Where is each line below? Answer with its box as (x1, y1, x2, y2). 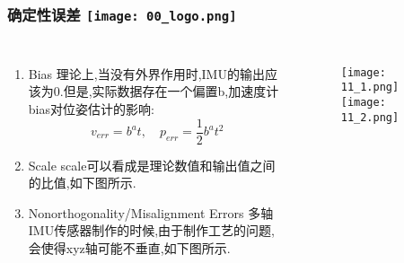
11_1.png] (340, 81, 400, 94)
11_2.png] (340, 110, 400, 124)
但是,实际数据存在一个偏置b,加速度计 (63, 82, 279, 101)
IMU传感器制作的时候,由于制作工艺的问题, (28, 221, 275, 240)
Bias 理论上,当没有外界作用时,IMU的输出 (28, 64, 265, 83)
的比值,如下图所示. (28, 173, 136, 192)
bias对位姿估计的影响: (28, 99, 154, 118)
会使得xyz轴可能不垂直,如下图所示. (28, 239, 231, 257)
